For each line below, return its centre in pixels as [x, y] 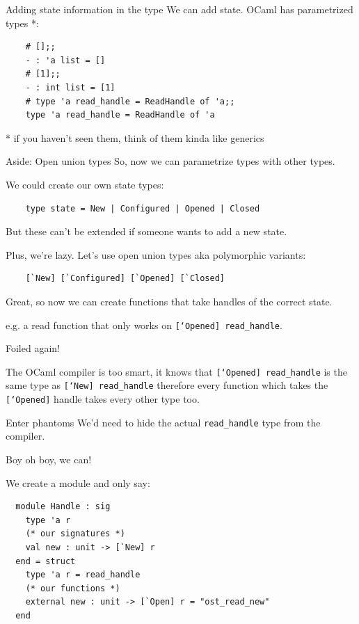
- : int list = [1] [70, 87]
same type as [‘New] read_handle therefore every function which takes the [167, 385]
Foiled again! [33, 348]
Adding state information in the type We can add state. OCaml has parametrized [179, 9]
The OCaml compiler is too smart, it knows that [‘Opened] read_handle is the [176, 371]
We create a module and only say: [78, 482]
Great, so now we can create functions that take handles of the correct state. [169, 301]
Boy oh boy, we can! [49, 459]
